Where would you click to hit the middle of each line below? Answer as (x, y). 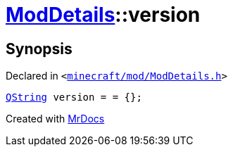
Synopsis (39, 49)
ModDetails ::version (103, 15)
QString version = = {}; (74, 97)
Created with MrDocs (55, 119)
